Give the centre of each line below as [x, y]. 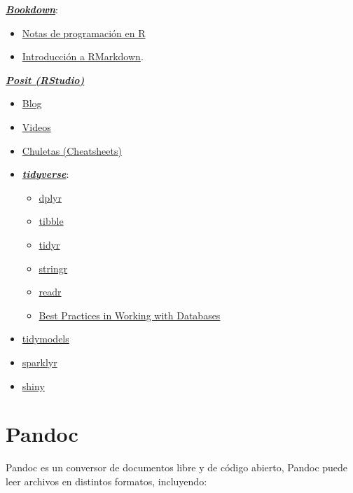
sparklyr [40, 362]
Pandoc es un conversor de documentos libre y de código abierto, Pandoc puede [177, 467]
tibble [51, 221]
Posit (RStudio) [45, 79]
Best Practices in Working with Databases [130, 315]
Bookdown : [32, 9]
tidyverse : [46, 174]
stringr [53, 268]
